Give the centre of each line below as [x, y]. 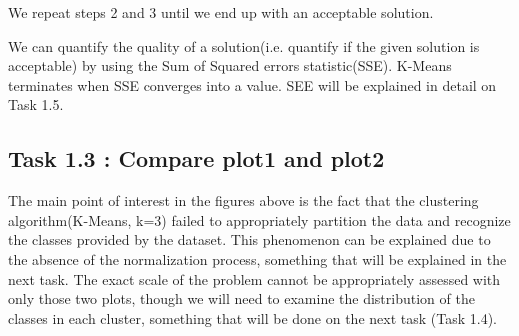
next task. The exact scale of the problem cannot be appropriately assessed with [254, 278]
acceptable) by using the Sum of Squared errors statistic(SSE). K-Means [230, 65]
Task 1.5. [36, 104]
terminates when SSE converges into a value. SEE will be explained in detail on [252, 84]
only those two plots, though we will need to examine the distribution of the [241, 298]
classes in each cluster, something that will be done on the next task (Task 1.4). [252, 317]
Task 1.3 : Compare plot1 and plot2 [196, 158]
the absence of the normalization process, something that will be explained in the [257, 258]
